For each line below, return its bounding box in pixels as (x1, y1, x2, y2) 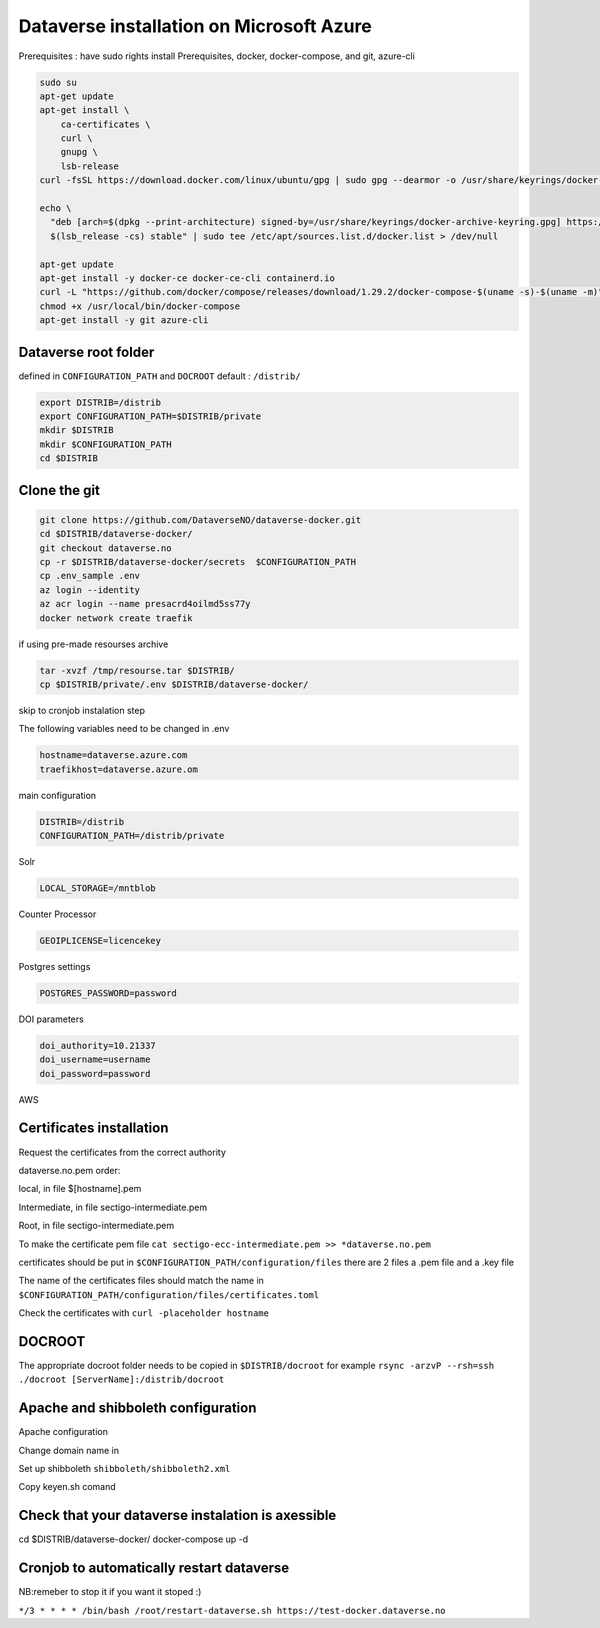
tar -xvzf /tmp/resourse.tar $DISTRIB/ (39, 665, 235, 676)
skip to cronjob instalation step (18, 704, 145, 716)
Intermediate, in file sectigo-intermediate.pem (18, 1201, 208, 1213)
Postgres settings (18, 960, 91, 972)
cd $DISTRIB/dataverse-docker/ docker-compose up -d (18, 1533, 249, 1545)
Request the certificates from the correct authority (18, 1146, 227, 1158)
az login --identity (39, 584, 140, 595)
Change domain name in (18, 1444, 120, 1456)
